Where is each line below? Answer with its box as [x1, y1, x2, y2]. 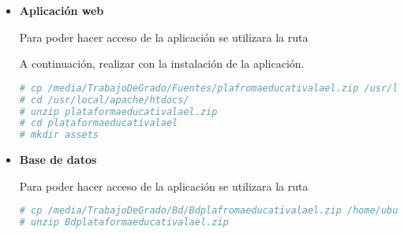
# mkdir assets [19, 129, 99, 141]
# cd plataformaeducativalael [19, 117, 178, 129]
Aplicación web [19, 2, 104, 18]
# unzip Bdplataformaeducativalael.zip [19, 217, 229, 228]
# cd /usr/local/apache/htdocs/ [19, 94, 189, 106]
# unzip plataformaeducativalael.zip [19, 106, 218, 117]
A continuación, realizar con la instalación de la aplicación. [19, 55, 305, 72]
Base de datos [19, 151, 97, 168]
